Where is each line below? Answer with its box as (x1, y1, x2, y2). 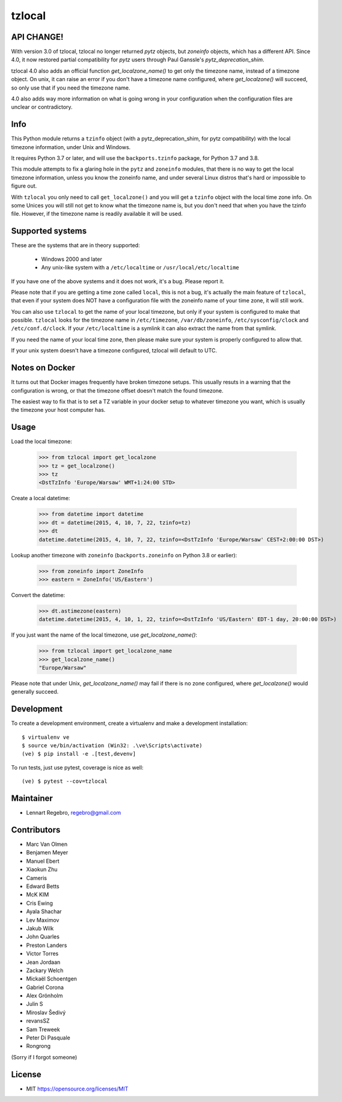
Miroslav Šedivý (26, 1009, 66, 1016)
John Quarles (26, 933, 60, 940)
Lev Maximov (26, 916, 60, 923)
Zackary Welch (26, 967, 64, 974)
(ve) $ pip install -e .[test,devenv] (22, 750, 136, 758)
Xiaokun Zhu (26, 866, 58, 873)
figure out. (11, 182, 37, 189)
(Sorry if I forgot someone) (11, 1053, 78, 1061)
